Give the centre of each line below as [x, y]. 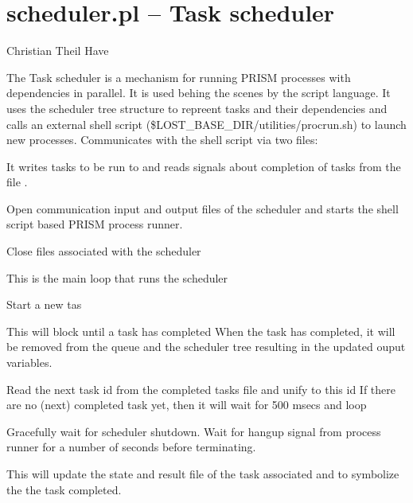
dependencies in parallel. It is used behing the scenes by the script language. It [199, 93]
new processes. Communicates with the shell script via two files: [162, 140]
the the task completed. [64, 489]
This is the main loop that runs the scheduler [117, 277]
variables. [29, 363]
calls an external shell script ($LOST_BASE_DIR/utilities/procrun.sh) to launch [206, 124]
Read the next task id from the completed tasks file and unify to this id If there [201, 389]
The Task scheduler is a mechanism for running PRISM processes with [179, 77]
